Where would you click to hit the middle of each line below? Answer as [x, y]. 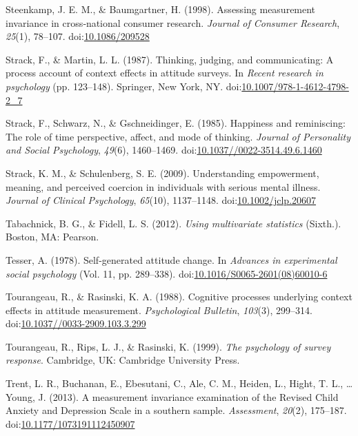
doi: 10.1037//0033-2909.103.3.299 [76, 323]
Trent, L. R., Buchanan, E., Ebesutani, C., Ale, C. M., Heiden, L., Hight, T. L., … [179, 383]
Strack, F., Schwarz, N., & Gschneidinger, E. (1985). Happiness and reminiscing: [176, 123]
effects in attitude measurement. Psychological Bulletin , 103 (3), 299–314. [159, 310]
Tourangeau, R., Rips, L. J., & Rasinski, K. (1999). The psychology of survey [168, 346]
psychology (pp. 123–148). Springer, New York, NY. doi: [124, 86]
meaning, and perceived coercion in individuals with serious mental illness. [163, 186]
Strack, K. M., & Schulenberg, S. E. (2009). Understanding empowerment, [162, 173]
